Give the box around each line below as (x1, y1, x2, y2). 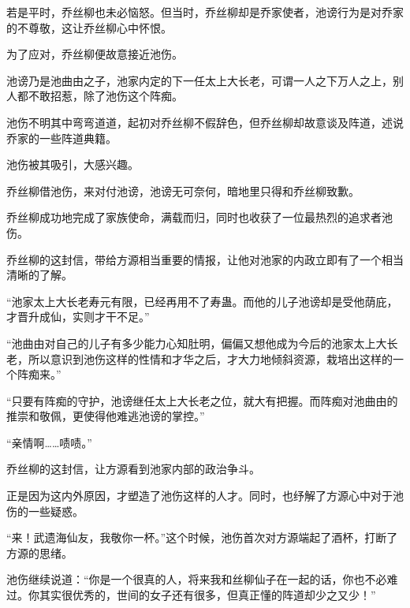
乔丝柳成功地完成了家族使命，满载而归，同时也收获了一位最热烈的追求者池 (6, 209, 393, 226)
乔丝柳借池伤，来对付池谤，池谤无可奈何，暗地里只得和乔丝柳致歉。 (6, 182, 360, 199)
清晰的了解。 (6, 267, 73, 283)
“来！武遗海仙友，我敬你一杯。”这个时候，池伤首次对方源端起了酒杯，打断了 (6, 529, 398, 546)
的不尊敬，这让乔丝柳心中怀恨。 (6, 19, 172, 35)
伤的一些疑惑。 (6, 502, 84, 519)
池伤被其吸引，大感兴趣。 (6, 156, 139, 173)
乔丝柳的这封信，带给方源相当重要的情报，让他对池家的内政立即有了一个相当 (6, 251, 404, 267)
